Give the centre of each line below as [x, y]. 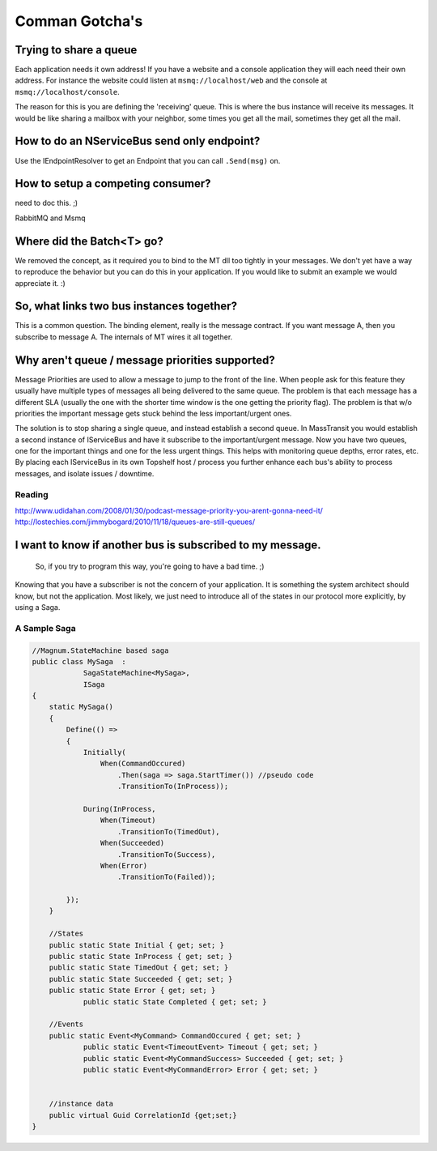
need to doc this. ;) [47, 203]
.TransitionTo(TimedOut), [169, 831]
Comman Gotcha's [79, 21]
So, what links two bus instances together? [126, 307]
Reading [32, 494]
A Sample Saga [45, 628]
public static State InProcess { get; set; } [141, 957]
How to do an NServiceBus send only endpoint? [138, 141]
